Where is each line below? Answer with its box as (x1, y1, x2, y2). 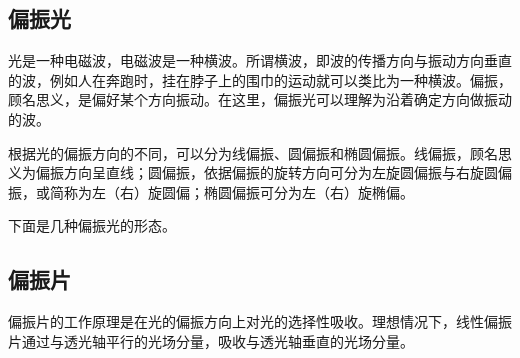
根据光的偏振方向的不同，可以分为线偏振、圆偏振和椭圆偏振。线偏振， (8, 142, 470, 163)
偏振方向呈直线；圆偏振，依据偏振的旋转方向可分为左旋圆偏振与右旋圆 (35, 162, 498, 183)
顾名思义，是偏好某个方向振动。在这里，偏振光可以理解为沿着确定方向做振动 (8, 89, 512, 110)
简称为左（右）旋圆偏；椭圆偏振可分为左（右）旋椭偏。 (49, 181, 414, 202)
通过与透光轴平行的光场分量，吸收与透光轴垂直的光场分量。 (21, 330, 414, 351)
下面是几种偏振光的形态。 (8, 215, 176, 236)
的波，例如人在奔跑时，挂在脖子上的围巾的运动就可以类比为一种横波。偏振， (8, 69, 512, 90)
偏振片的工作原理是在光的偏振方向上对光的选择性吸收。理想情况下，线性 (8, 311, 484, 332)
